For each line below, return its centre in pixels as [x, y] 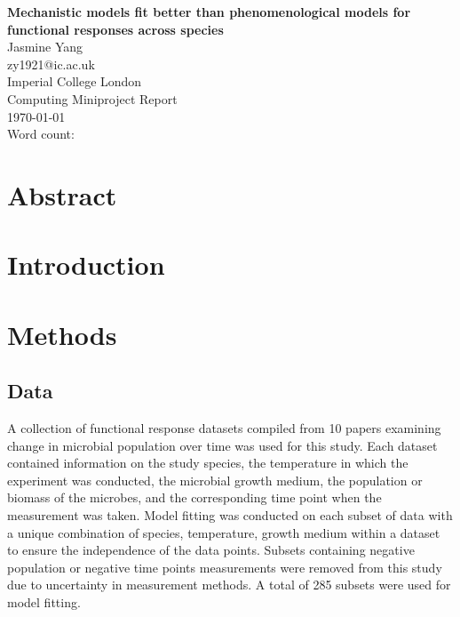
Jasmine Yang [45, 47]
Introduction [86, 264]
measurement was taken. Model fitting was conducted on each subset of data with [230, 515]
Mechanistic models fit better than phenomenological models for [209, 12]
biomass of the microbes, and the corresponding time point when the [194, 497]
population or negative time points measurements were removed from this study [225, 567]
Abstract [62, 194]
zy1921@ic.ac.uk [51, 64]
